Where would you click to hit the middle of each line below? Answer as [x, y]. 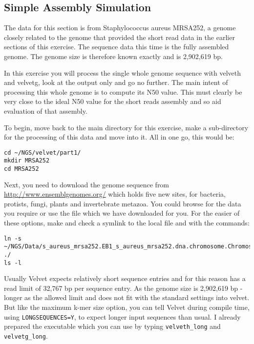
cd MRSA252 [21, 169]
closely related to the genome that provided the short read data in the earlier [119, 37]
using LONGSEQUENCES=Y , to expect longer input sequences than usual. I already [122, 316]
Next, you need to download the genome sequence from [87, 184]
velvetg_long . [26, 335]
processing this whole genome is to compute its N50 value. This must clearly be [123, 91]
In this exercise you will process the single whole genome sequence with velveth [123, 72]
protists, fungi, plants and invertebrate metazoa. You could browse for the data [123, 203]
